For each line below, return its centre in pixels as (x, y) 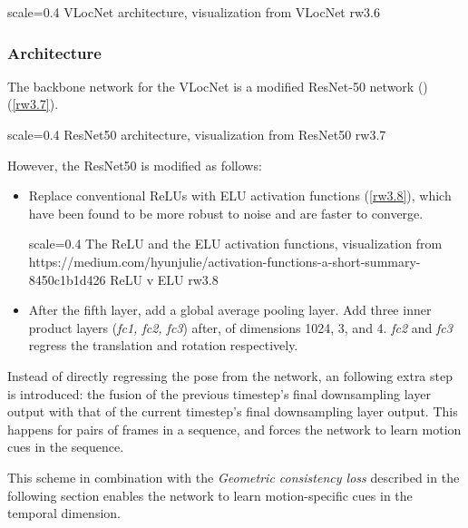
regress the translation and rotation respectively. (163, 345)
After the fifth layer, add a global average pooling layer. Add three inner (230, 310)
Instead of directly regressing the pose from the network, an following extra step (230, 375)
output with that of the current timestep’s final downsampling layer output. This (233, 411)
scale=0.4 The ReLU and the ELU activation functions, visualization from (235, 244)
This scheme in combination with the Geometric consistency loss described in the (234, 477)
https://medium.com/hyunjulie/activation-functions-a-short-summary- (224, 261)
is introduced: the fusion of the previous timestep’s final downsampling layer (219, 393)
